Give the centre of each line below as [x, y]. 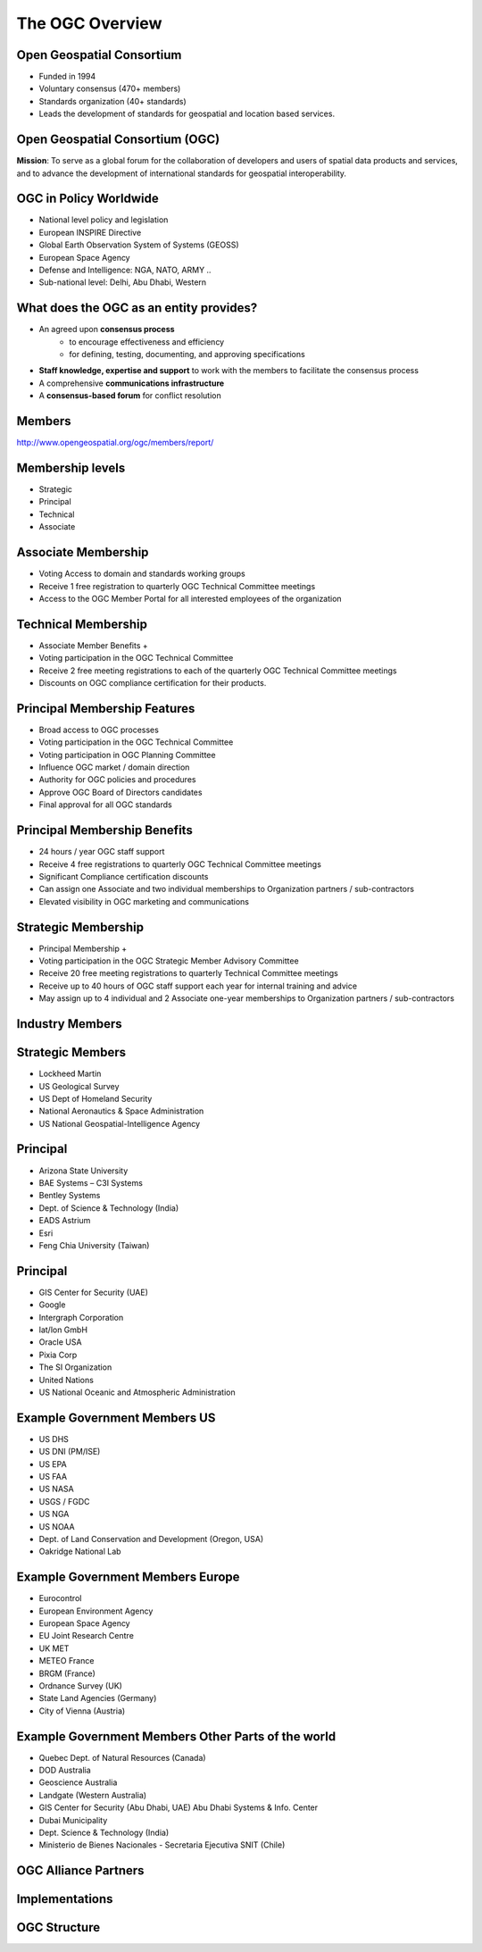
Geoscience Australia [78, 1782]
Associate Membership [83, 552]
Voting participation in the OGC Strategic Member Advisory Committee [169, 961]
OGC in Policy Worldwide [88, 199]
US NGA [54, 1514]
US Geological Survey [79, 1086]
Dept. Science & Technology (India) [104, 1833]
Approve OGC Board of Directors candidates [120, 792]
